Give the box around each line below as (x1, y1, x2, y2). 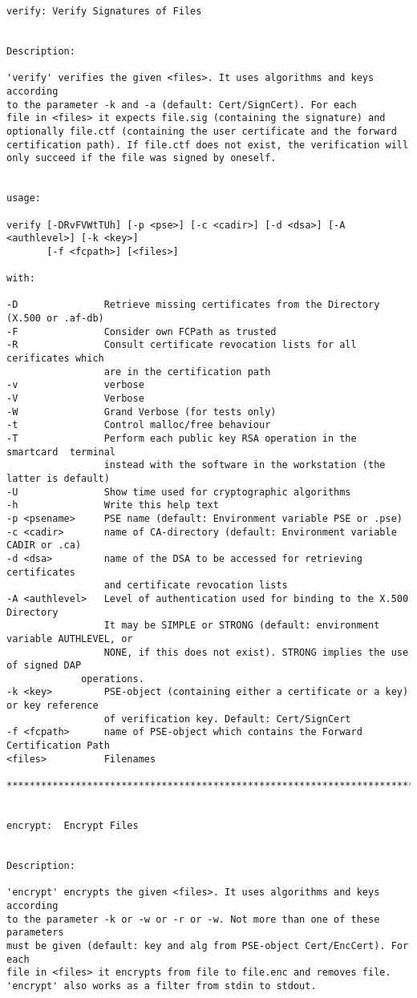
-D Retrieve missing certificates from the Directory (6, 299, 380, 311)
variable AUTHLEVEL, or (6, 632, 133, 644)
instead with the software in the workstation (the (103, 459, 386, 471)
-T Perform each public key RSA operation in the (6, 433, 357, 444)
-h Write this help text (6, 499, 219, 511)
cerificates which (6, 353, 104, 365)
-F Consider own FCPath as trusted (6, 325, 277, 337)
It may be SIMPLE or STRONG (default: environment (103, 620, 380, 632)
